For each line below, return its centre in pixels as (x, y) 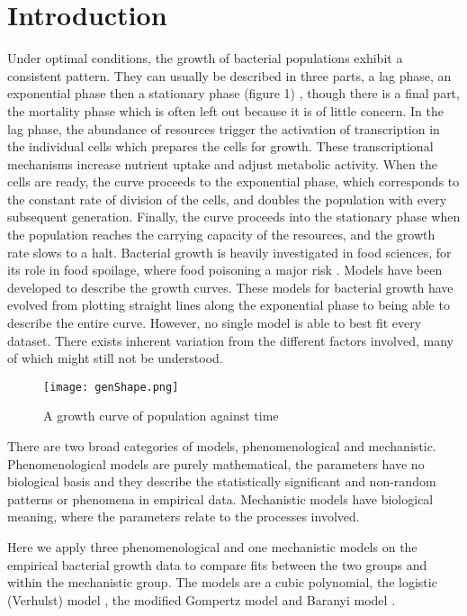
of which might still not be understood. (115, 358)
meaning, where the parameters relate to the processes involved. (184, 516)
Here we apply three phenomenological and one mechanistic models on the (212, 547)
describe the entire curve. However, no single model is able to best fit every (215, 323)
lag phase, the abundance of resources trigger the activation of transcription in (224, 128)
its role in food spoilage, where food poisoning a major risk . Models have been (225, 270)
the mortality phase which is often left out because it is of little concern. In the (225, 110)
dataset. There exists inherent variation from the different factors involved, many (230, 340)
